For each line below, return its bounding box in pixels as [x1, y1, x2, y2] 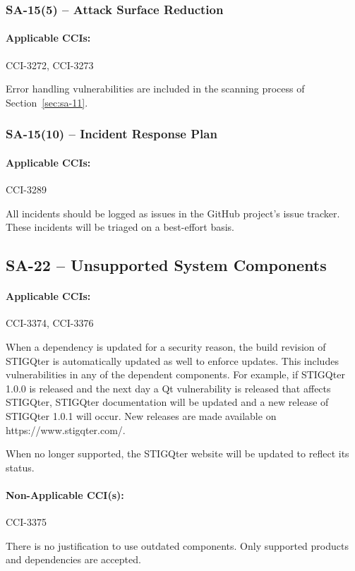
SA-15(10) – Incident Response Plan [6, 125, 217, 143]
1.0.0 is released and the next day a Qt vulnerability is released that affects [6, 380, 331, 395]
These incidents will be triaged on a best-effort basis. [6, 220, 234, 234]
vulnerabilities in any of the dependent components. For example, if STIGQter [6, 367, 345, 382]
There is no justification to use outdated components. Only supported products [6, 538, 349, 553]
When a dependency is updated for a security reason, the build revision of [6, 339, 326, 354]
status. [6, 459, 35, 474]
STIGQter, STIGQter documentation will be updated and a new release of [6, 395, 329, 409]
